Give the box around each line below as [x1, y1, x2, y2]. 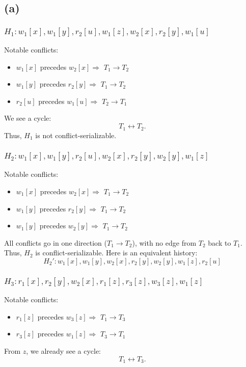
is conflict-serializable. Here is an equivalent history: [35, 247, 198, 258]
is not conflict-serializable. [35, 129, 117, 140]
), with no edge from [132, 237, 197, 248]
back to [208, 237, 231, 248]
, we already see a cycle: [26, 346, 101, 356]
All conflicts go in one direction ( [4, 237, 107, 248]
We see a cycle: [4, 113, 51, 123]
